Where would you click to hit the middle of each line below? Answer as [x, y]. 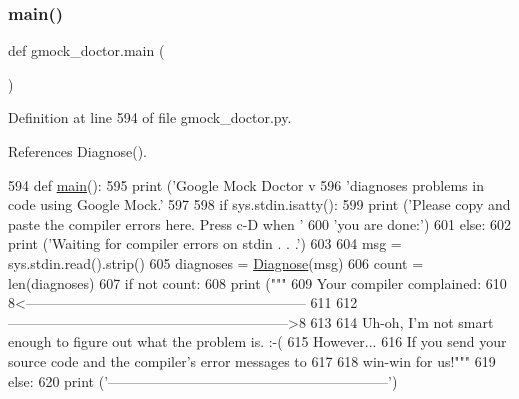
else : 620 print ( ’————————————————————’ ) [203, 380]
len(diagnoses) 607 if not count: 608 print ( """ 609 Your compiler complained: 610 [257, 282]
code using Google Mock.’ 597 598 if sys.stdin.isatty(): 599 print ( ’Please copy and [259, 204]
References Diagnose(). [78, 151]
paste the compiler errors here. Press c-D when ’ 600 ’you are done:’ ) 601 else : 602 [260, 223]
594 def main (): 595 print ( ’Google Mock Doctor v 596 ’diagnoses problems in [246, 184]
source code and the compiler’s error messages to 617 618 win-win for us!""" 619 [252, 360]
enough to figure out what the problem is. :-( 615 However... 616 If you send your [257, 341]
